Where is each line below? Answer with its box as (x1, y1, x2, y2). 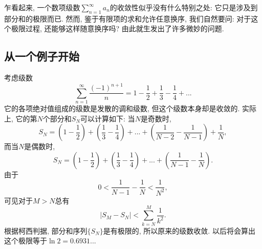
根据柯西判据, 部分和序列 (4, 225, 88, 236)
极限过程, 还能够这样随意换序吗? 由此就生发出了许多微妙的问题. (11, 23, 224, 34)
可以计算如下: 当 (80, 113, 135, 123)
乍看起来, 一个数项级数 (4, 2, 80, 12)
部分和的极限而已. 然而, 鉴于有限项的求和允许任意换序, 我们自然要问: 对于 (4, 13, 251, 24)
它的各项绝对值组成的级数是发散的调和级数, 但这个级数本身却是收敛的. (4, 103, 240, 114)
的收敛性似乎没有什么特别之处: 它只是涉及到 (110, 2, 258, 12)
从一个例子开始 (4, 48, 79, 64)
